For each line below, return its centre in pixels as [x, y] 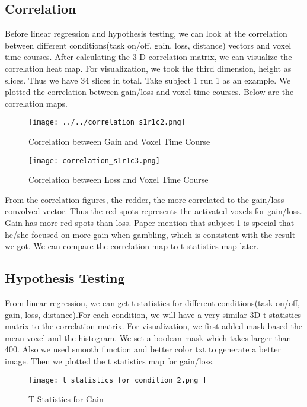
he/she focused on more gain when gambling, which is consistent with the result [150, 234]
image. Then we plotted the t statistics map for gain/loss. [110, 361]
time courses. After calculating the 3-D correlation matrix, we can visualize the [148, 57]
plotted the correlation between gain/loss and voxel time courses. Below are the [149, 92]
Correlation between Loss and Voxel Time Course [119, 179]
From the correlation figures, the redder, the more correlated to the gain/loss [145, 199]
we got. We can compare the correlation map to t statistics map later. [132, 246]
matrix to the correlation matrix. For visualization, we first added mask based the [154, 326]
